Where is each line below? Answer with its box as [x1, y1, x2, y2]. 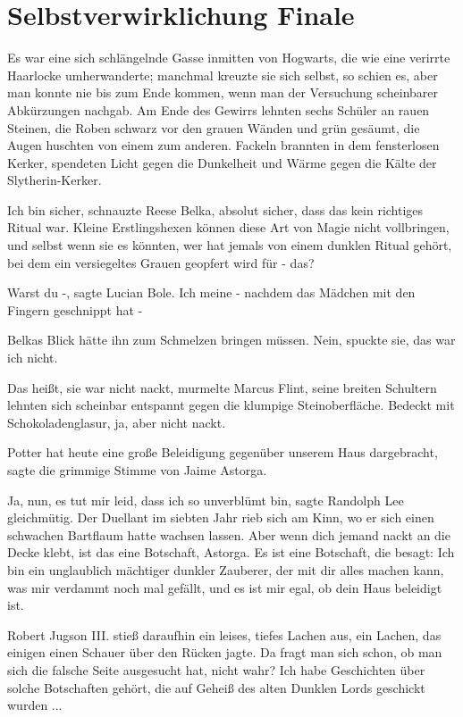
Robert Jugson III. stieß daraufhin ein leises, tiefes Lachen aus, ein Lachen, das [7, 625, 442, 644]
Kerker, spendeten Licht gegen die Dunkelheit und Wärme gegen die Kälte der [7, 153, 437, 171]
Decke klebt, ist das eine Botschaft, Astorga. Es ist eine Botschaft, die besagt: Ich [7, 543, 455, 562]
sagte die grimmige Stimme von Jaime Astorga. [7, 461, 267, 479]
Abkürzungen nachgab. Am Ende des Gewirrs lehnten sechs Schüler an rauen [7, 100, 430, 119]
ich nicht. [7, 348, 58, 367]
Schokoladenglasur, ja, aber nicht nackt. [7, 413, 226, 431]
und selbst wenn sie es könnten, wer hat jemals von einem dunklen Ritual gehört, [7, 236, 452, 254]
